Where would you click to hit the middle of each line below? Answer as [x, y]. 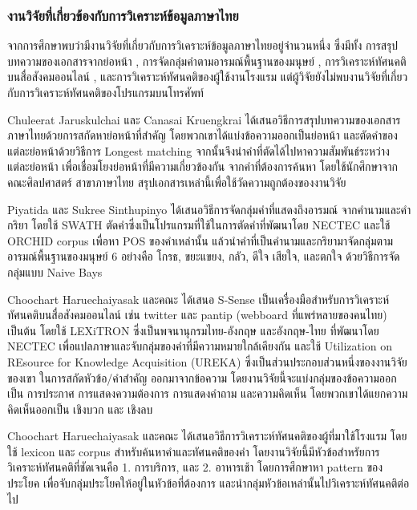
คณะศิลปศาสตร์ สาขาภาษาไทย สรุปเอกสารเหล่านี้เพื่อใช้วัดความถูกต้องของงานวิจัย [177, 182]
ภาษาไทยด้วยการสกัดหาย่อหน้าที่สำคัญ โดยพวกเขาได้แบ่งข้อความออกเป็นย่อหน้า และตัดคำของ [202, 135]
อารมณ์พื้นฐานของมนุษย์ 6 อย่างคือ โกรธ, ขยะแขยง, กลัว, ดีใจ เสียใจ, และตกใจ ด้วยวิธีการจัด [204, 256]
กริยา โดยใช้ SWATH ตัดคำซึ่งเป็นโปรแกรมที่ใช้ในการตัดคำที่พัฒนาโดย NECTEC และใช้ [199, 225]
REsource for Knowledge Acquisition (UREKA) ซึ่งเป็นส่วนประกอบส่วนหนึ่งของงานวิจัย [207, 361]
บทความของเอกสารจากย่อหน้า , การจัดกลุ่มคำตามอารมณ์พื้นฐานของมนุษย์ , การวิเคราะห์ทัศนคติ [207, 61]
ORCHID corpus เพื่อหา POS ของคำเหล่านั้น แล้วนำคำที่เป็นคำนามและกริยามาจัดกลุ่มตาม [200, 240]
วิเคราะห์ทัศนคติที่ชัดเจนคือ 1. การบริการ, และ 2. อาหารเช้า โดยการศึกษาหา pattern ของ [195, 467]
